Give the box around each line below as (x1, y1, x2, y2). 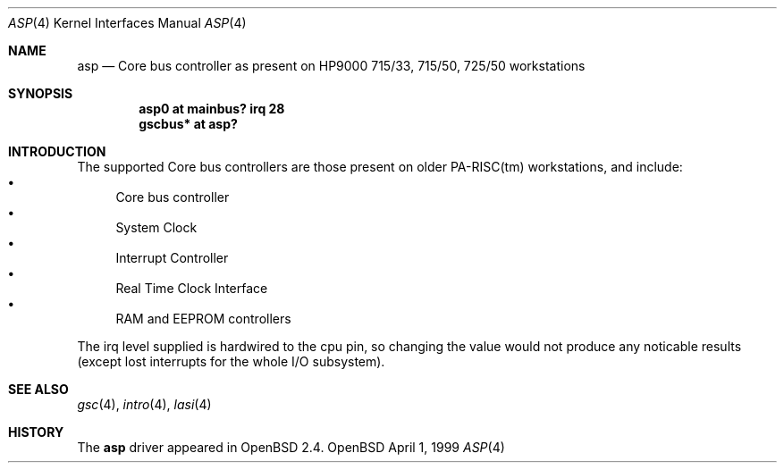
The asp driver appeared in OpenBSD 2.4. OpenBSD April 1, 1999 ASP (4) (77, 440, 505, 455)
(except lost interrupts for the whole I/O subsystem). (77, 354, 385, 369)
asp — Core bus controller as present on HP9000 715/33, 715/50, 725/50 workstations (77, 58, 586, 73)
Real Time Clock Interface (115, 281, 268, 296)
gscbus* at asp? (139, 116, 238, 131)
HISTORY (8, 424, 64, 440)
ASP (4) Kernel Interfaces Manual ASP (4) (8, 15, 247, 30)
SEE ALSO (8, 382, 69, 397)
